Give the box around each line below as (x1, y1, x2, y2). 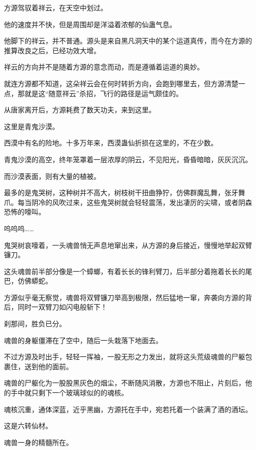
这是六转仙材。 (4, 420, 52, 431)
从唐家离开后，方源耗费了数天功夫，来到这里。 (4, 104, 156, 115)
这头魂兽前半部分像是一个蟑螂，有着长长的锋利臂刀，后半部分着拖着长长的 (4, 266, 245, 276)
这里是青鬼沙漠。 (4, 121, 59, 131)
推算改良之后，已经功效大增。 (4, 45, 100, 55)
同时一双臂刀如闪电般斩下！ (17, 302, 107, 312)
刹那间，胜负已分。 (4, 318, 66, 329)
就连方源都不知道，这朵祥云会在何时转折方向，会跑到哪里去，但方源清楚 (4, 78, 238, 88)
